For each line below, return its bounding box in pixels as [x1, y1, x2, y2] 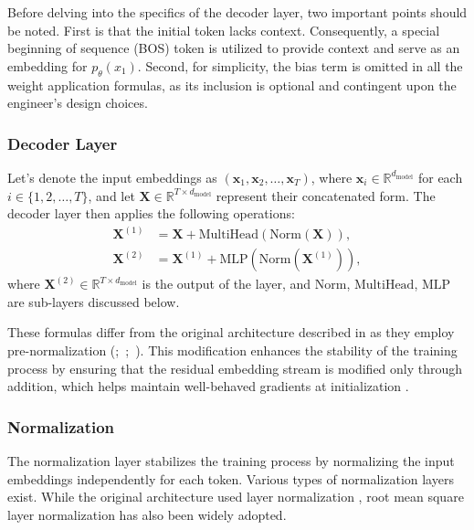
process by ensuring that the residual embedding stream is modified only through [7, 358, 463, 377]
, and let [88, 185, 135, 205]
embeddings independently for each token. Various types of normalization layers [7, 469, 454, 488]
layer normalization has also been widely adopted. [7, 504, 287, 524]
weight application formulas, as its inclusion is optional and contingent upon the [7, 75, 457, 94]
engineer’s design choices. [7, 93, 148, 112]
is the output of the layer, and [142, 274, 311, 293]
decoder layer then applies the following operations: [7, 204, 295, 223]
